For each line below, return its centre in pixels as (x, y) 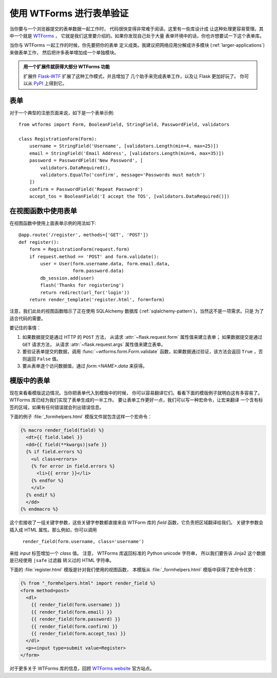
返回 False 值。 (44, 359)
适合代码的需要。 (27, 318)
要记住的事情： (25, 328)
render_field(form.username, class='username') (83, 542)
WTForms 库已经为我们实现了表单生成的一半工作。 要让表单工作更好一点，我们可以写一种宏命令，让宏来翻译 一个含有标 (136, 400)
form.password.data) (98, 271)
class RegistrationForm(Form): (58, 139)
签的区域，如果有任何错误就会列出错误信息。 (57, 407)
